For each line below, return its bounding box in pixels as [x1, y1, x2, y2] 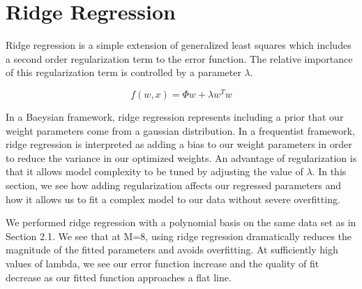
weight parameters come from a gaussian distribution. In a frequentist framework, [6, 123, 355, 138]
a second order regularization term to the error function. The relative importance [6, 51, 353, 66]
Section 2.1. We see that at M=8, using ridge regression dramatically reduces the [6, 228, 352, 243]
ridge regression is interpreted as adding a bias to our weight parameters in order [6, 137, 352, 151]
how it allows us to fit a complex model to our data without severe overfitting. [6, 191, 340, 206]
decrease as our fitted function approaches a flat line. [6, 269, 232, 284]
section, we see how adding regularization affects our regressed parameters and [6, 177, 341, 192]
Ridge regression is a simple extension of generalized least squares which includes [6, 38, 352, 52]
